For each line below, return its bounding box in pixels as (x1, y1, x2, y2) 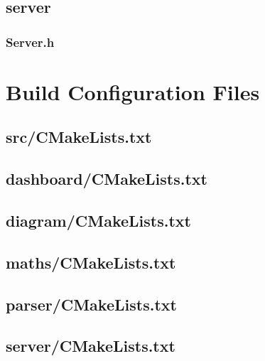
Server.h (6, 33, 55, 50)
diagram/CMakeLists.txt (6, 209, 191, 231)
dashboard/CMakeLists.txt (6, 168, 207, 190)
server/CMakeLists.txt (6, 335, 175, 357)
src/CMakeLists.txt (6, 126, 152, 148)
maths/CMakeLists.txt (6, 251, 176, 273)
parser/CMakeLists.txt (6, 293, 177, 315)
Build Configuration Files (6, 77, 260, 106)
